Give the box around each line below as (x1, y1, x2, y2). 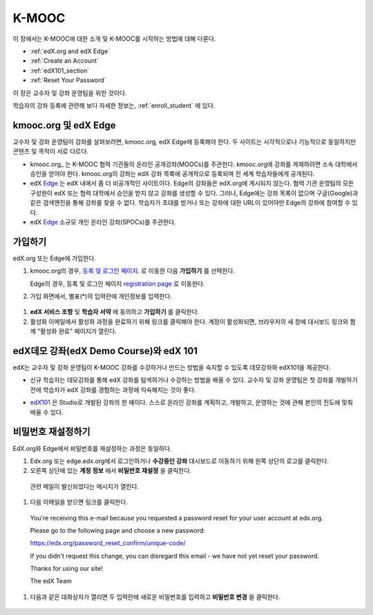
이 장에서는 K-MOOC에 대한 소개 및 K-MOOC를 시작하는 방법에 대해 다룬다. (12, 35, 216, 43)
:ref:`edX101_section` (30, 66, 90, 75)
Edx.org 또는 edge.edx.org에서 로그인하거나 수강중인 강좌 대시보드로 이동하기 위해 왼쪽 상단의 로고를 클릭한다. (30, 456, 329, 465)
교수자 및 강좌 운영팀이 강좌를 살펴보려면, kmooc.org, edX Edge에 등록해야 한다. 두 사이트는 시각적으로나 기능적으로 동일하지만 (12, 137, 356, 146)
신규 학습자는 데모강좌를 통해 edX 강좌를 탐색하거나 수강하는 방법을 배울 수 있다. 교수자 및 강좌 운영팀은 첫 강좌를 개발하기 (30, 376, 358, 384)
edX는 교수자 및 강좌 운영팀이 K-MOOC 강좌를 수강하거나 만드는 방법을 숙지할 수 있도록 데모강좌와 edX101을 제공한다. (12, 363, 331, 372)
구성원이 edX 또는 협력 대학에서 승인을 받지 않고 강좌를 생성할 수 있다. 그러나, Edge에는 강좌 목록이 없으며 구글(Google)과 (30, 188, 358, 197)
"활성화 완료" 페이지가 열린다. (37, 327, 117, 335)
